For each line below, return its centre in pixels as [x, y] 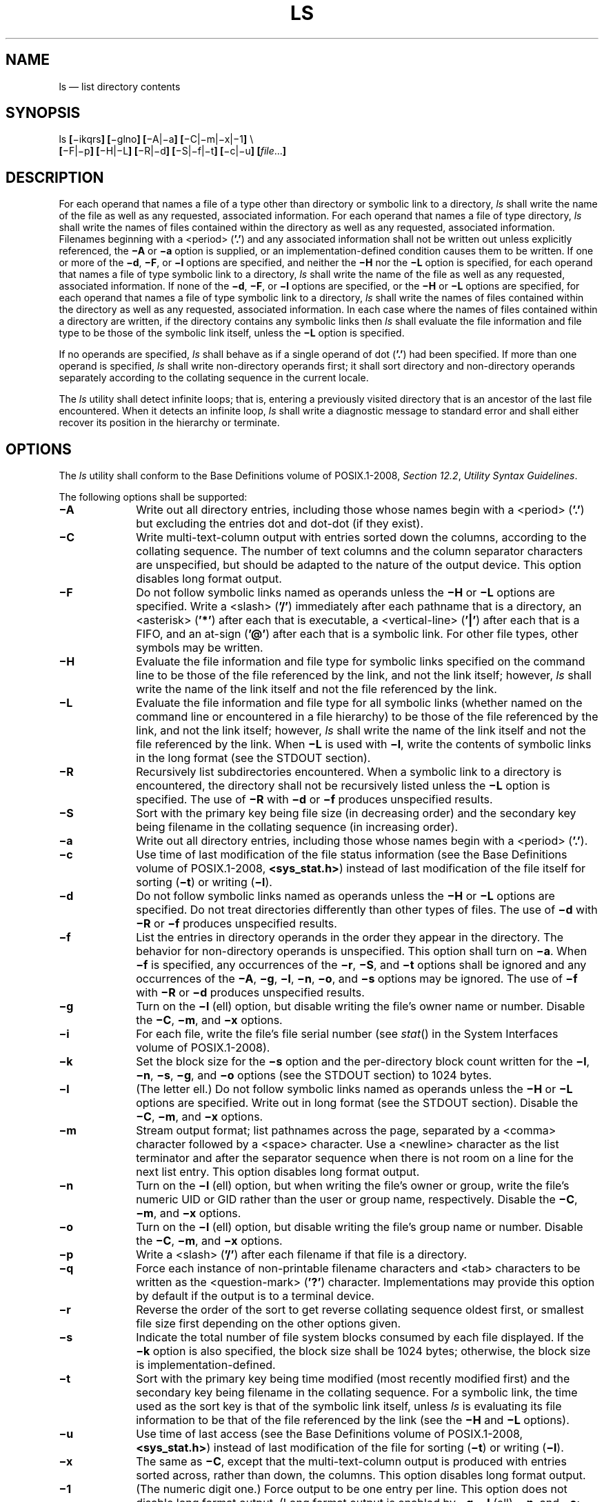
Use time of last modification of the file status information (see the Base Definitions [352, 855]
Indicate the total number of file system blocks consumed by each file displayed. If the [360, 1338]
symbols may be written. [200, 648]
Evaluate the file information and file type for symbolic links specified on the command [361, 662]
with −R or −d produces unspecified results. [250, 993]
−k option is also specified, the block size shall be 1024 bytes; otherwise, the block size [363, 1351]
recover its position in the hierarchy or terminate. [169, 423]
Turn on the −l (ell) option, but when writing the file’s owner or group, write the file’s [353, 1186]
